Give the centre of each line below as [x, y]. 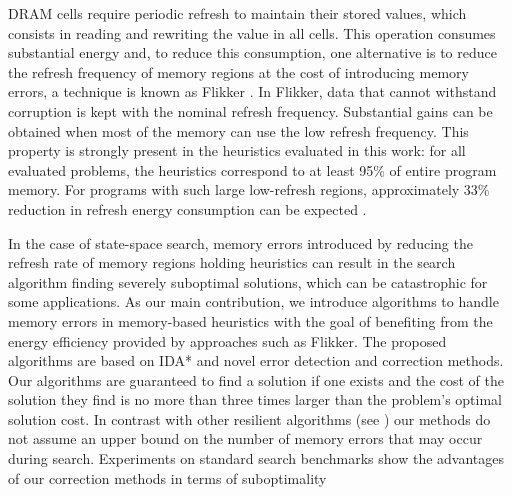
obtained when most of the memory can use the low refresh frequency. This [238, 130]
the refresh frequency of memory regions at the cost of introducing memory [238, 71]
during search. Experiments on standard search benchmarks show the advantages [256, 458]
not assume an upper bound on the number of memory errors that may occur [245, 438]
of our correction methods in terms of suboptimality [167, 477]
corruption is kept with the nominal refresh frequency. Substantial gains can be [250, 110]
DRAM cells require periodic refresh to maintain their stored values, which [237, 13]
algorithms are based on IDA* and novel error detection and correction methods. [256, 360]
